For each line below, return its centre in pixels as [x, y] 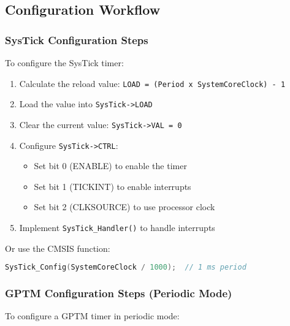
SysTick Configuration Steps [77, 40]
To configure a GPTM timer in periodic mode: [92, 316]
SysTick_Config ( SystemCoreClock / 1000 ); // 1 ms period [126, 267]
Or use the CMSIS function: [58, 248]
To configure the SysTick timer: [64, 63]
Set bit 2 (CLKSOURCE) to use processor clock [124, 207]
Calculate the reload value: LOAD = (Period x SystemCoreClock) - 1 [152, 83]
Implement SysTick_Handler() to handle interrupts [117, 227]
